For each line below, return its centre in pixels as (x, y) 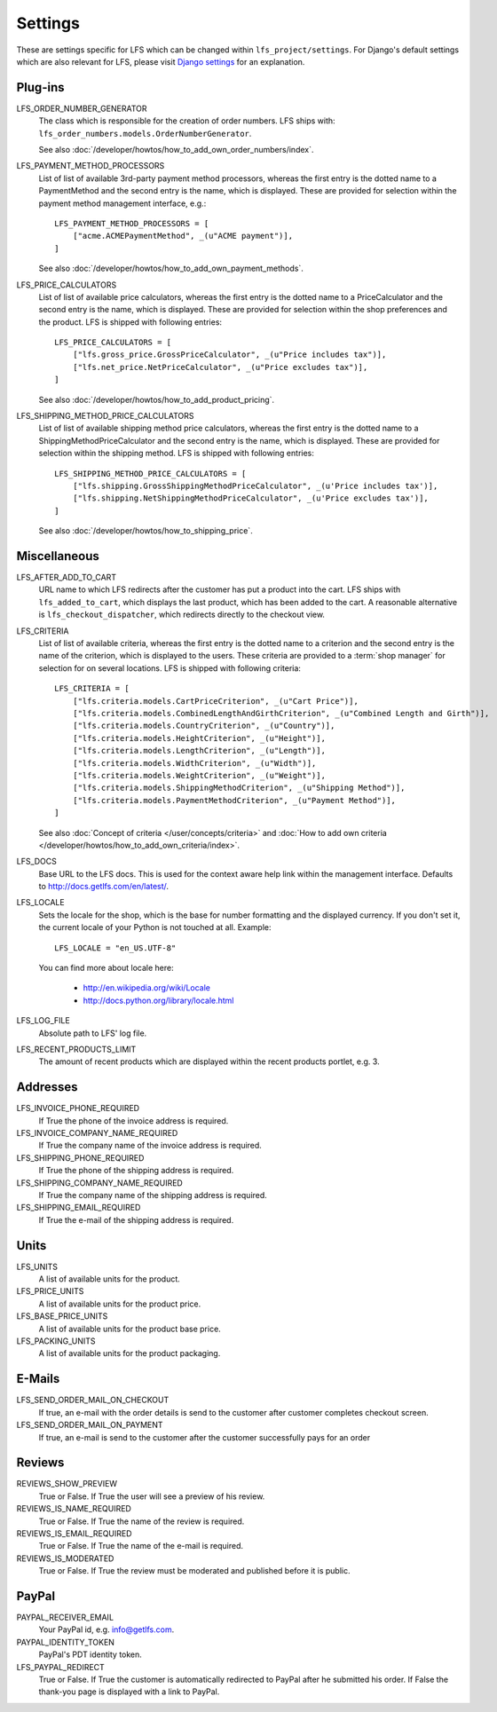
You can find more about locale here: (106, 968)
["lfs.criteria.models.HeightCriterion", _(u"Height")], (199, 738)
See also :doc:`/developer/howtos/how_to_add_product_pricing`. (157, 399)
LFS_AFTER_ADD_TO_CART (67, 578)
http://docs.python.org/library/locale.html (158, 1000)
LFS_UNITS (37, 1266)
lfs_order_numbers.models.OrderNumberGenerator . (145, 133)
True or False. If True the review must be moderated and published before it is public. (194, 1571)
